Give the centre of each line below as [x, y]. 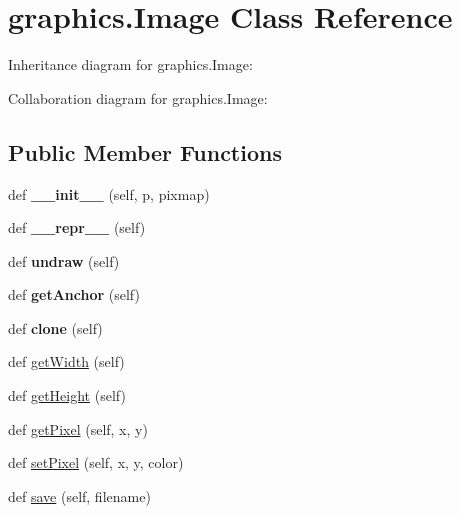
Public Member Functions [145, 151]
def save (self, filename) [79, 495]
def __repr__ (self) [77, 227]
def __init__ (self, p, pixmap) [109, 193]
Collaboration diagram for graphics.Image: [138, 97]
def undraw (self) [64, 260]
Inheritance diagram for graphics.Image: [130, 64]
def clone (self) [55, 327]
